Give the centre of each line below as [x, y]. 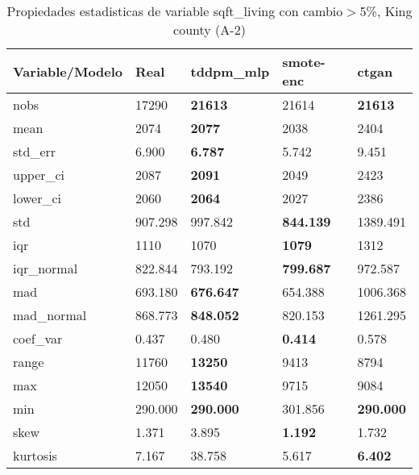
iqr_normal [46, 268]
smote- [304, 62]
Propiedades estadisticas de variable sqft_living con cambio [175, 11]
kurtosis [35, 455]
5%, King [386, 11]
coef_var [38, 338]
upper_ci [39, 175]
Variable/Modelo [68, 71]
